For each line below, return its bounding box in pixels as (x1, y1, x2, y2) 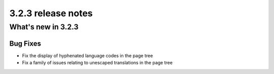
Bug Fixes (9, 39, 42, 48)
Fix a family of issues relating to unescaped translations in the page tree (22, 60, 173, 66)
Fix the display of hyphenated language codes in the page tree (22, 52, 153, 58)
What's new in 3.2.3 (9, 22, 79, 31)
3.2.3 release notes (9, 8, 93, 19)
